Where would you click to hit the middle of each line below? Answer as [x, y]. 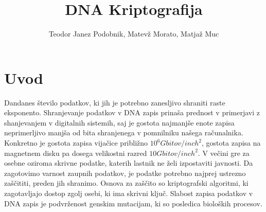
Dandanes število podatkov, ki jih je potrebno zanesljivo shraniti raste [115, 102]
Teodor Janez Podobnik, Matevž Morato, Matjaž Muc [134, 34]
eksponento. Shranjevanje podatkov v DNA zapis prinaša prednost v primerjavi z [132, 112]
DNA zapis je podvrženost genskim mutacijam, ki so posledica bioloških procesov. [133, 203]
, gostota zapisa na [231, 143]
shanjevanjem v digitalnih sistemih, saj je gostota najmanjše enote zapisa [119, 122]
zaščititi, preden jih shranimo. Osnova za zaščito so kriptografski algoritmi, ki [126, 183]
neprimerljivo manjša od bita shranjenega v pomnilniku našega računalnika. [124, 132]
